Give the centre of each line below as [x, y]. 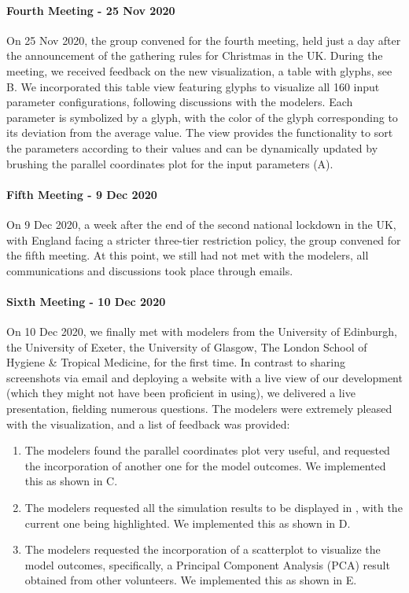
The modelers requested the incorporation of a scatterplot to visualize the [203, 549]
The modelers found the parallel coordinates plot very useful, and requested [207, 450]
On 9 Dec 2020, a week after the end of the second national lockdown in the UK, [201, 224]
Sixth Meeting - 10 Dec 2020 [86, 301]
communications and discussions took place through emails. [150, 270]
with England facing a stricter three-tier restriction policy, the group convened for [204, 239]
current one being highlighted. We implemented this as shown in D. [188, 523]
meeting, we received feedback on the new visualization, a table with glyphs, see [199, 70]
